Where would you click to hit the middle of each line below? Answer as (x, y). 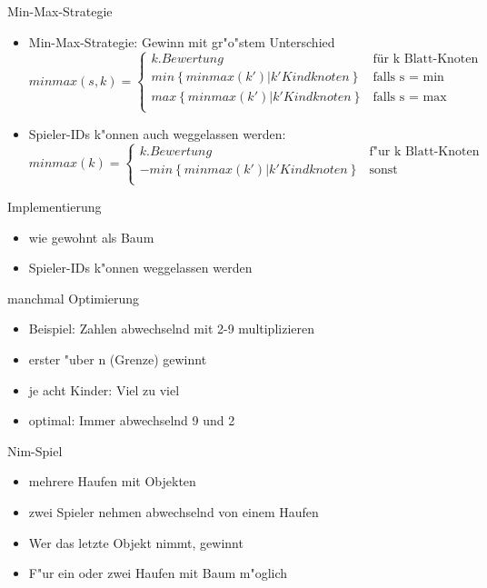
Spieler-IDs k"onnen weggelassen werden (140, 268)
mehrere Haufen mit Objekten (112, 481)
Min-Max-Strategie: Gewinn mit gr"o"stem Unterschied (182, 41)
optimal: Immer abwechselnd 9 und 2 (132, 420)
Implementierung (55, 206)
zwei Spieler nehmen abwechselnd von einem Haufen (174, 511)
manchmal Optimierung (74, 298)
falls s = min (408, 78)
